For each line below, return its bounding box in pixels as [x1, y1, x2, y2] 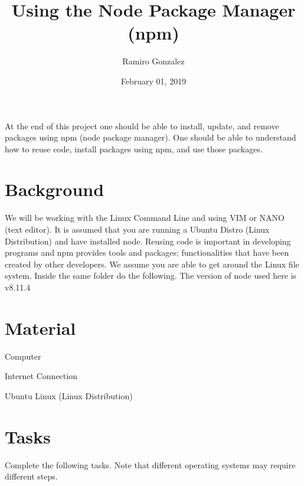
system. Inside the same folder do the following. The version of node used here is [5, 269, 297, 282]
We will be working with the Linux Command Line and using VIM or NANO [5, 211, 285, 224]
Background [5, 177, 104, 201]
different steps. [5, 470, 58, 482]
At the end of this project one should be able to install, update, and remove [5, 119, 279, 132]
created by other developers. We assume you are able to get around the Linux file [5, 257, 299, 270]
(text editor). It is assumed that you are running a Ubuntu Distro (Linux [5, 223, 270, 235]
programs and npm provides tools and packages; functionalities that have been [5, 246, 289, 259]
